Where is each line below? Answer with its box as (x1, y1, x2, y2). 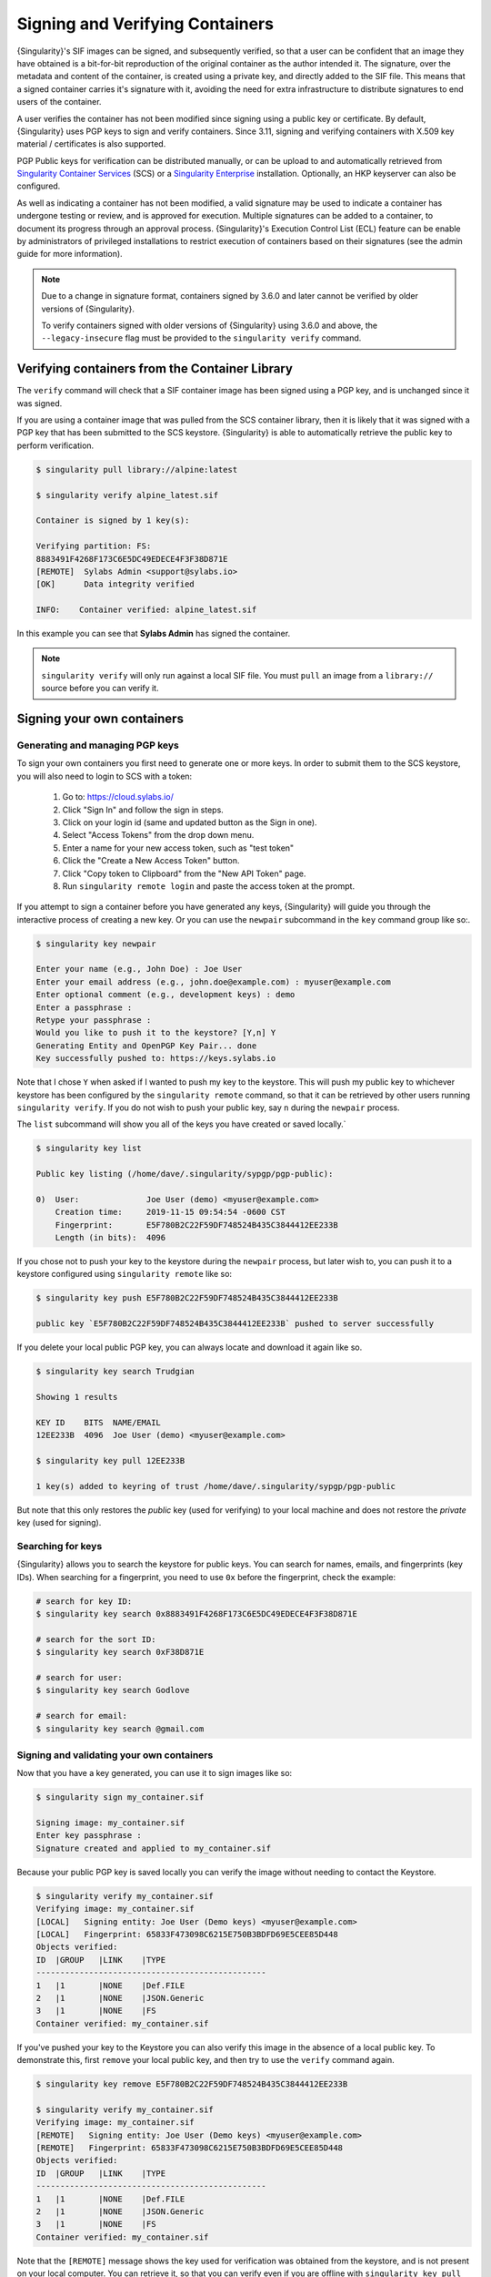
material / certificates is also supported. (16, 138, 166, 149)
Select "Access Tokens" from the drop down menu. (62, 830, 255, 841)
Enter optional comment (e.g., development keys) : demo (35, 989, 296, 1000)
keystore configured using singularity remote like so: (16, 1269, 232, 1280)
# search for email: (35, 1710, 127, 1721)
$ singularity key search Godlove (35, 1685, 190, 1696)
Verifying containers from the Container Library (16, 361, 293, 377)
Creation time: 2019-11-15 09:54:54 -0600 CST (55, 1207, 286, 1218)
